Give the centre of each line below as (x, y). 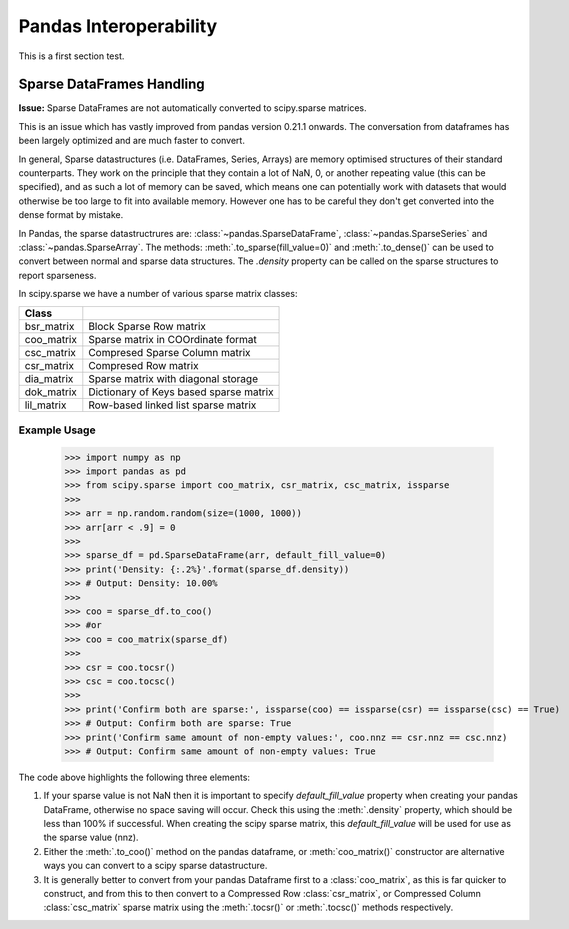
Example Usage (57, 430)
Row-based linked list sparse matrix (172, 405)
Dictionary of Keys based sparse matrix (181, 392)
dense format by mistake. (71, 215)
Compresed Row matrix (143, 365)
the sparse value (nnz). (91, 837)
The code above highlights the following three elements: (134, 777)
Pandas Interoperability (118, 26)
